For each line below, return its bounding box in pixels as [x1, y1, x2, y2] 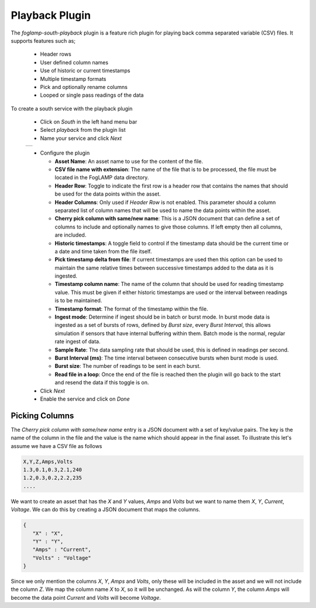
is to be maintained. [54, 297, 102, 304]
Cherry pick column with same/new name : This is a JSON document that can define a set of [54, 215, 280, 222]
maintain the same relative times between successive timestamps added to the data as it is [54, 264, 274, 271]
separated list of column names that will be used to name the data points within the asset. [54, 207, 271, 214]
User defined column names [40, 59, 108, 66]
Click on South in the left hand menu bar [40, 118, 138, 125]
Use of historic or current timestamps [40, 67, 130, 74]
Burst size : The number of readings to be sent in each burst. [54, 363, 201, 370]
